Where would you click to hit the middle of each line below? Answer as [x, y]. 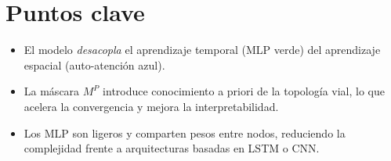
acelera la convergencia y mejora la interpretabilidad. [151, 106]
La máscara [52, 91]
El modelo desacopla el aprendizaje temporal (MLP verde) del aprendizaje [202, 50]
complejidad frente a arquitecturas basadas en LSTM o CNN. [172, 148]
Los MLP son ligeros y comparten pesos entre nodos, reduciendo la [185, 132]
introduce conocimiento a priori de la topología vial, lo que [244, 91]
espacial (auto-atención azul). [94, 64]
